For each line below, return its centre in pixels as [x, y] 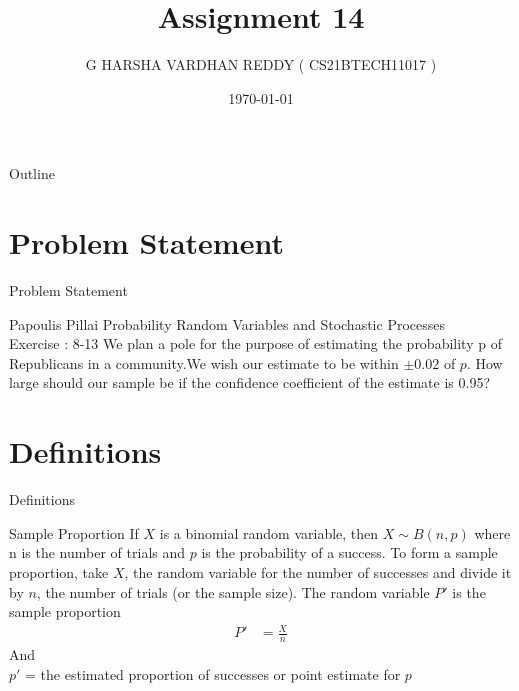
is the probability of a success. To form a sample [349, 552]
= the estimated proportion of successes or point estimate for [213, 673]
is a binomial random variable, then [269, 532]
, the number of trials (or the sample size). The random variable [233, 591]
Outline [32, 173]
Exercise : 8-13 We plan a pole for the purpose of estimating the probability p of [255, 343]
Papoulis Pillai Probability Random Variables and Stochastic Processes [227, 323]
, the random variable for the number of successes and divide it [318, 571]
